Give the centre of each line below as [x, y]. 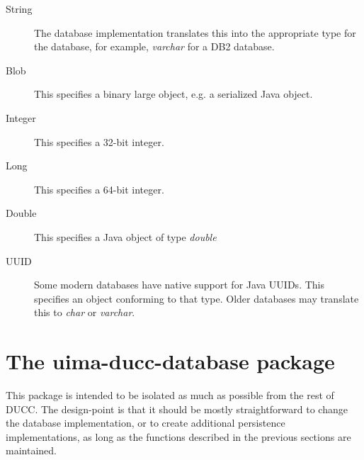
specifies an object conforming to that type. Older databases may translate [197, 298]
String [19, 9]
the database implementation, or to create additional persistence [146, 423]
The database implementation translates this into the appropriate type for [195, 32]
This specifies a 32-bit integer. [99, 141]
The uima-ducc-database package [170, 361]
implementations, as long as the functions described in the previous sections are [178, 436]
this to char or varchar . [85, 312]
